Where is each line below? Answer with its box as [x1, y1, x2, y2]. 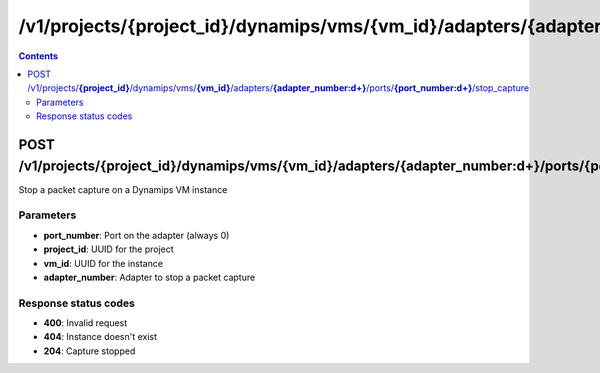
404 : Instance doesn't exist [43, 331, 158, 343]
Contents [18, 50, 59, 62]
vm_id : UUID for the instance [43, 257, 164, 269]
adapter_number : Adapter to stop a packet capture [43, 271, 256, 283]
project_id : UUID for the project [43, 243, 174, 255]
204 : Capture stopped [43, 345, 136, 357]
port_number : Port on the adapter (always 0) [43, 229, 230, 241]
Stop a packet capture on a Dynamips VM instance [18, 183, 228, 195]
